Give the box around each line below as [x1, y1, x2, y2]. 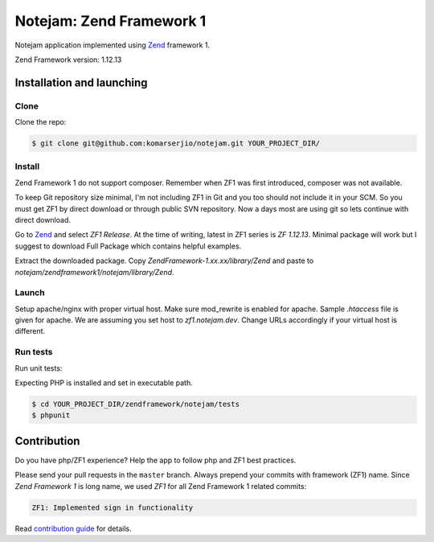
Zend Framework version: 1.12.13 [14, 55, 122, 64]
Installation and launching [14, 76, 148, 89]
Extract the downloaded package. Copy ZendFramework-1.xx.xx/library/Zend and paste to [14, 256, 314, 265]
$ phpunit [31, 411, 71, 420]
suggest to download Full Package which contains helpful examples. [14, 241, 242, 251]
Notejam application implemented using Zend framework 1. [14, 40, 211, 50]
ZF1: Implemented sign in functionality [31, 503, 193, 512]
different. [14, 326, 46, 336]
